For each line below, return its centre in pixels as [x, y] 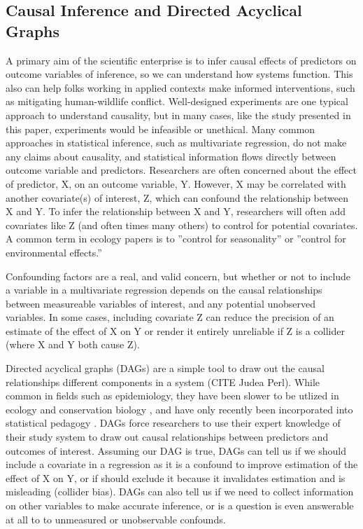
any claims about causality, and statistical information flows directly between [171, 156]
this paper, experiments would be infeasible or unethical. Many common [161, 129]
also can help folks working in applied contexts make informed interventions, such [180, 87]
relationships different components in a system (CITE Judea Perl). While [163, 382]
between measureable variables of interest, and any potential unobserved [161, 303]
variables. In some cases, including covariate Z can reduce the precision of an [170, 317]
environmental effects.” [54, 252]
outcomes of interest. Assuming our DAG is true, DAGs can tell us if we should [176, 450]
